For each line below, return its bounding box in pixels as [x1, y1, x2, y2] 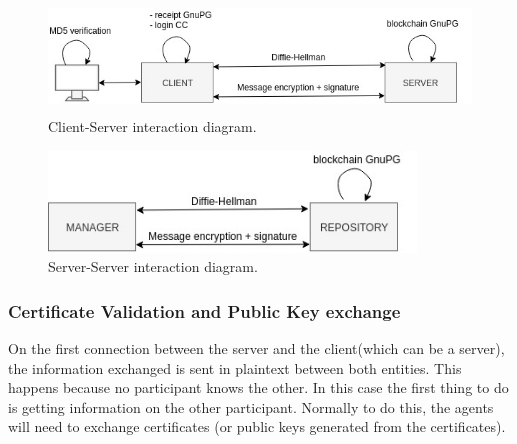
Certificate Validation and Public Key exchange [8, 298, 401, 323]
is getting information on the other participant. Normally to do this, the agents [8, 396, 494, 417]
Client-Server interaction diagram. [48, 115, 257, 136]
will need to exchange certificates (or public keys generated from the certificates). [8, 416, 506, 437]
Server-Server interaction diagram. [48, 256, 258, 277]
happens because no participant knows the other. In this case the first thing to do [8, 377, 509, 398]
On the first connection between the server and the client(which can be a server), [8, 338, 505, 359]
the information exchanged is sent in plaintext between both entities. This [8, 357, 462, 378]
